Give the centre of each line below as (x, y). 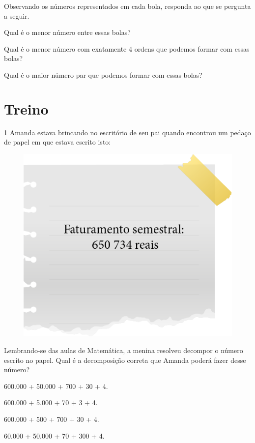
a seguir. (17, 15)
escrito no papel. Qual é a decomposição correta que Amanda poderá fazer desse (125, 360)
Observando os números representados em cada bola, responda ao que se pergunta (127, 6)
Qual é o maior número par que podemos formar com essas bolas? (103, 74)
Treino (26, 108)
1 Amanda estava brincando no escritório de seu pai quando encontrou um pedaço (127, 132)
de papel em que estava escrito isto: (57, 142)
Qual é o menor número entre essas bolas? (67, 32)
